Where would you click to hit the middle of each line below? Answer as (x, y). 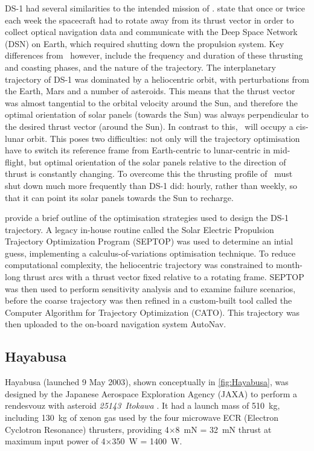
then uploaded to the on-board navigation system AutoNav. (116, 324)
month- (290, 265)
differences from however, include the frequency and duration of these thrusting (154, 55)
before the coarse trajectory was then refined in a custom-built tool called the (149, 300)
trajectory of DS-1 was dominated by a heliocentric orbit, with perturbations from (157, 79)
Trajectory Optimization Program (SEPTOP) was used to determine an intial (149, 241)
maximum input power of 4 (55, 441)
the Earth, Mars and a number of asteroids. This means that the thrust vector (150, 91)
